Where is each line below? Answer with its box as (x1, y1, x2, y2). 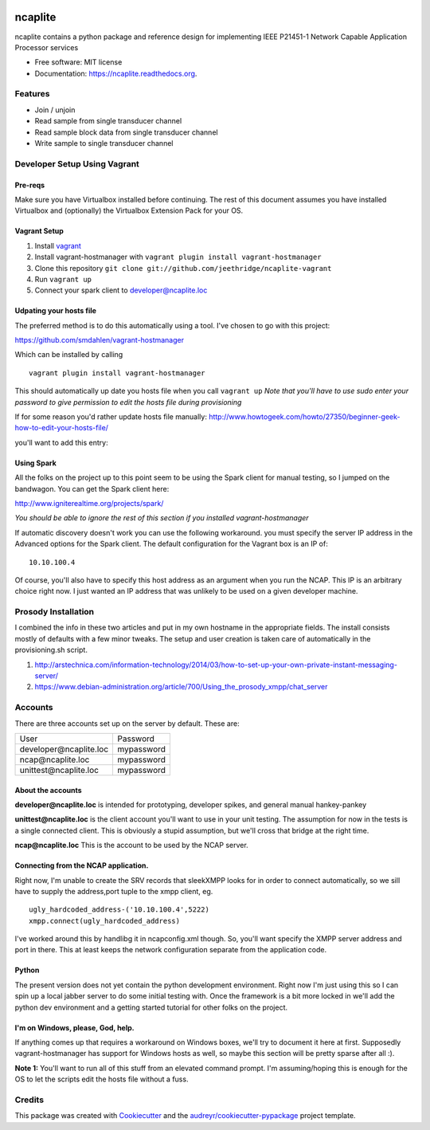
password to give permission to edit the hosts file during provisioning (14, 397, 242, 406)
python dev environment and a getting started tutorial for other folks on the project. (14, 1002, 288, 1012)
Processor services (14, 42, 79, 52)
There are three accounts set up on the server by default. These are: (14, 718, 240, 728)
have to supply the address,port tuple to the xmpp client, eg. (14, 886, 213, 896)
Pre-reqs (14, 180, 45, 190)
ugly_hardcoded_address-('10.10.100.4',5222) (29, 905, 210, 914)
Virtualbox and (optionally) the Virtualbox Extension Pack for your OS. (14, 206, 244, 215)
